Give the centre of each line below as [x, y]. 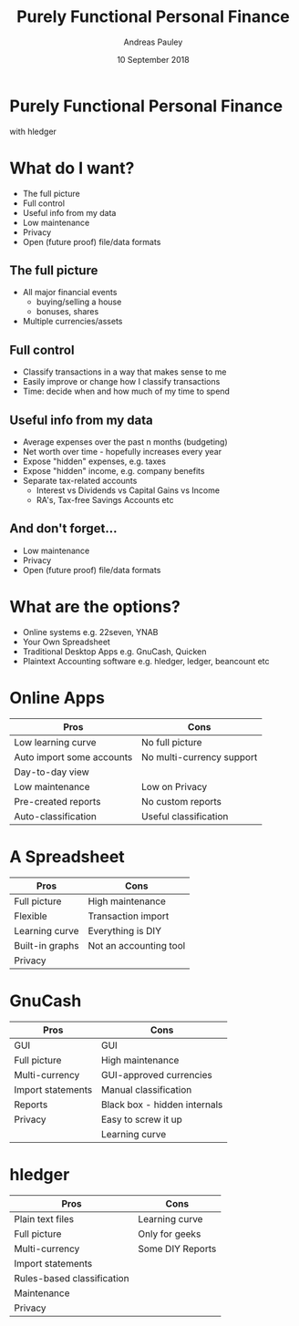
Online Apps [57, 698]
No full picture [171, 742]
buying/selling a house [79, 302]
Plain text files [44, 1218]
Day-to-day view [52, 772]
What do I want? [72, 168]
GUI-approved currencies [156, 1074]
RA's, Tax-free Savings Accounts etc [105, 500]
